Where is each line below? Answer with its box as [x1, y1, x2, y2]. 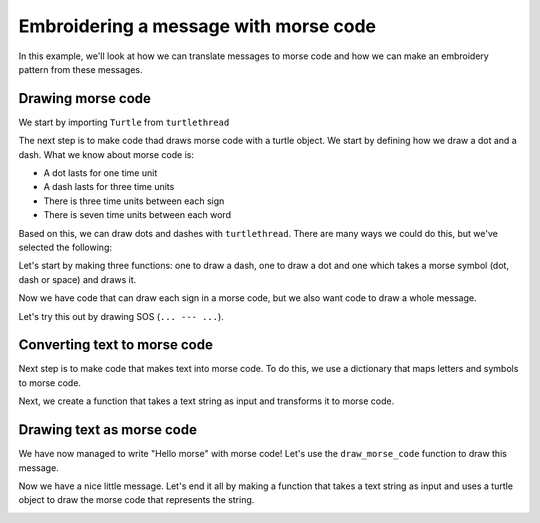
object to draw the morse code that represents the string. [18, 494, 255, 506]
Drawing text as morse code [18, 421, 197, 439]
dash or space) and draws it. [18, 273, 137, 285]
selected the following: [18, 241, 113, 253]
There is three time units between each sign [43, 195, 225, 207]
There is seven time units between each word [43, 209, 232, 221]
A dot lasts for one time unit [43, 167, 158, 179]
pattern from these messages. [18, 63, 144, 75]
